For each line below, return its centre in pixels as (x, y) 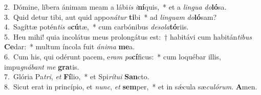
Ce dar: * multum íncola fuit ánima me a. (70, 46)
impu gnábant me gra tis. (42, 66)
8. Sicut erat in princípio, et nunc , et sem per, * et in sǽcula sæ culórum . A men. (131, 86)
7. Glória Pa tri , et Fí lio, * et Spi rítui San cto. (77, 76)
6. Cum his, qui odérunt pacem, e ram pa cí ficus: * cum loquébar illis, (113, 56)
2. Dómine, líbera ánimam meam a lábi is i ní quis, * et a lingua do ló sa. (115, 7)
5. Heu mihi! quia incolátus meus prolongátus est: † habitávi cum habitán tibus (128, 36)
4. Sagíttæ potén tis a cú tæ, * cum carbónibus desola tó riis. (96, 27)
